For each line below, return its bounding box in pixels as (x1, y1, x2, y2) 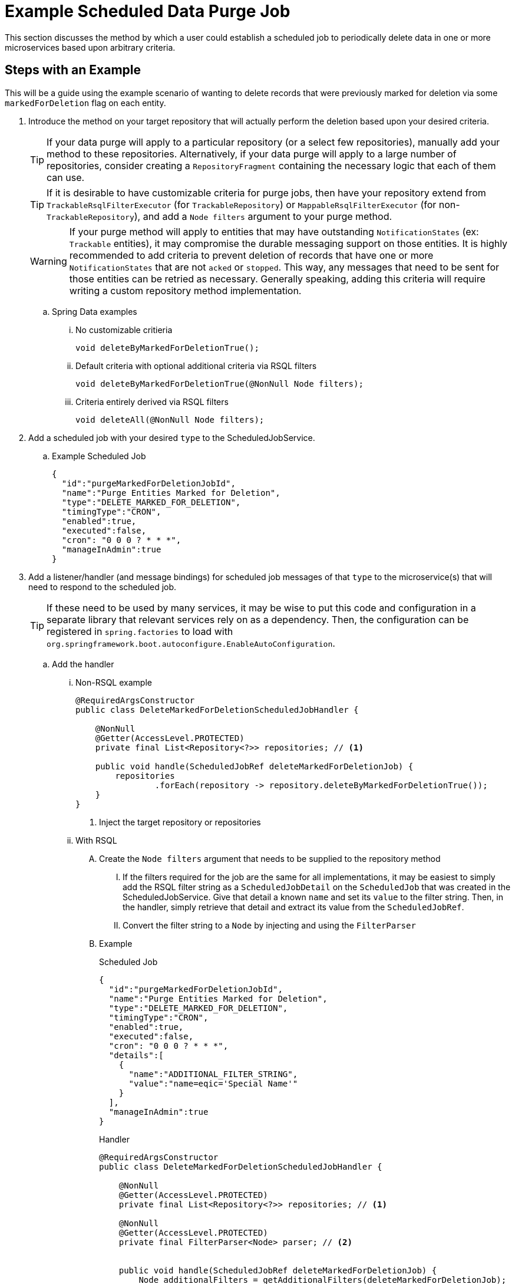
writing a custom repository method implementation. (69, 284, 302, 297)
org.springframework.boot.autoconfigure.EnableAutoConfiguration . (47, 637, 335, 649)
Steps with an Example (5, 62, 141, 78)
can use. (47, 171, 85, 183)
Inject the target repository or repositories (99, 817, 261, 827)
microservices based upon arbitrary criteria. (5, 42, 176, 52)
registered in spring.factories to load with (47, 625, 233, 637)
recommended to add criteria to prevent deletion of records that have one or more (69, 249, 434, 261)
